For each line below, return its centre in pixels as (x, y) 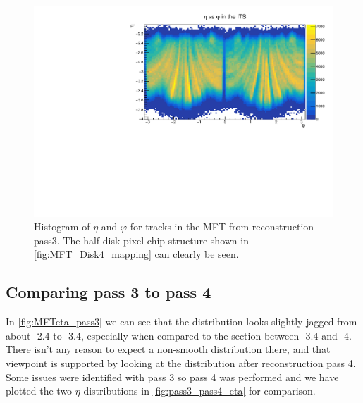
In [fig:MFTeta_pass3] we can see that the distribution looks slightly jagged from (181, 322)
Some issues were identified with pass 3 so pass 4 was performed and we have (172, 377)
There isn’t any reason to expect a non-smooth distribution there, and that (168, 349)
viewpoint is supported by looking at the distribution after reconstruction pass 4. (181, 363)
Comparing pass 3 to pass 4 (109, 292)
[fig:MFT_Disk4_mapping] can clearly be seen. (136, 254)
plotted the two (39, 391)
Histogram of (62, 227)
